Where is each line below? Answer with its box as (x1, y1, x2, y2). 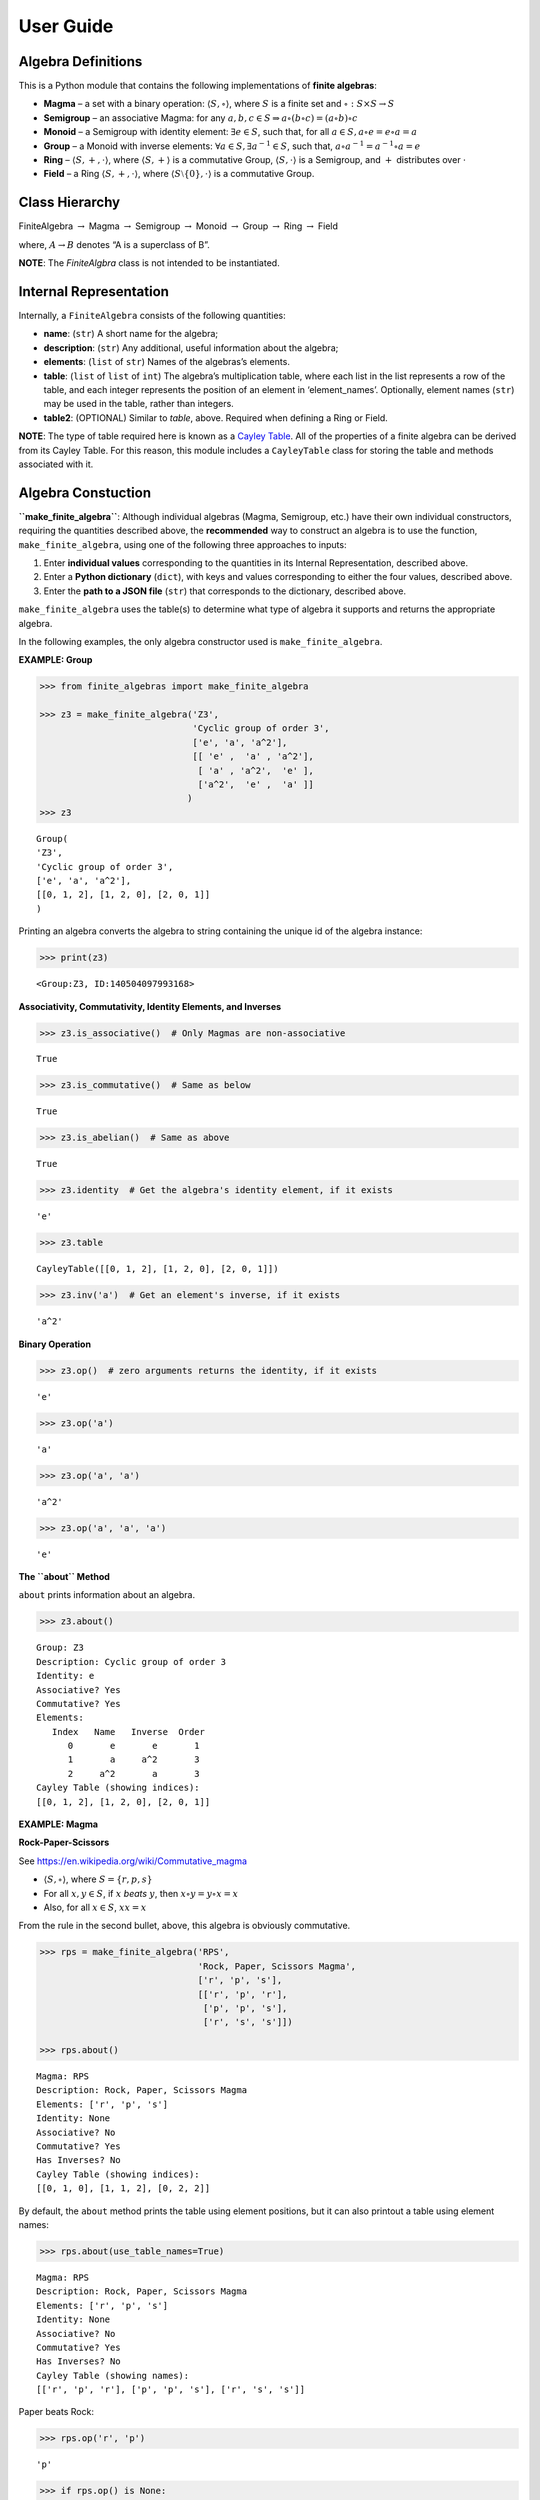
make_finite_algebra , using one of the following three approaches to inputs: (18, 538, 347, 550)
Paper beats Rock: (18, 2406, 95, 2418)
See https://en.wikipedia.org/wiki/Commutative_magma (18, 1855, 248, 1867)
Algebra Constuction (18, 484, 152, 501)
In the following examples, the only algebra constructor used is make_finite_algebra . (18, 635, 383, 647)
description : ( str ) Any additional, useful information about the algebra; (43, 341, 339, 354)
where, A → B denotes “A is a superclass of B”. (18, 238, 210, 250)
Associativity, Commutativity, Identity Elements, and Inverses (18, 1000, 282, 1012)
